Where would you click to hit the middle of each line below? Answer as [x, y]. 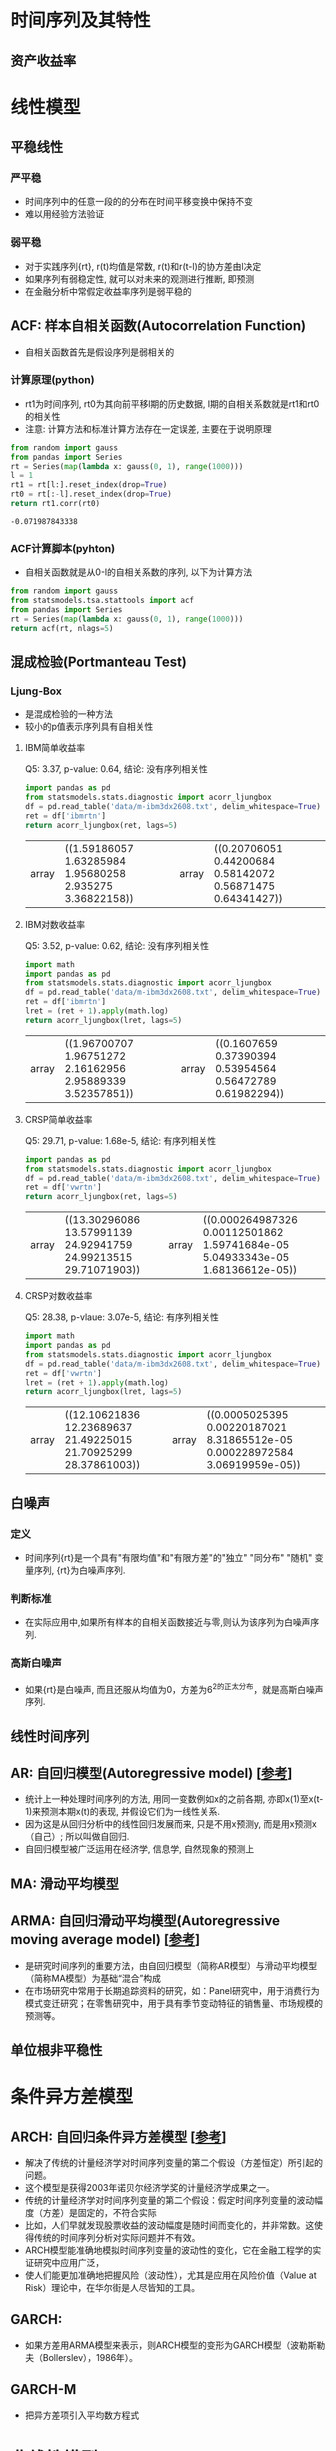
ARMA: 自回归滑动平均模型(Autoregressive [145, 1921]
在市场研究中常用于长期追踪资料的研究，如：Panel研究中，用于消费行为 [172, 1990]
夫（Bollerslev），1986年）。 [81, 2357]
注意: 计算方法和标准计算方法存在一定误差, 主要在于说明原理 [148, 428]
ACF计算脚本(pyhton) [63, 548]
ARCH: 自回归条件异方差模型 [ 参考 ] [118, 2136]
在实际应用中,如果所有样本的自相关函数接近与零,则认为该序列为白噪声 [167, 1622]
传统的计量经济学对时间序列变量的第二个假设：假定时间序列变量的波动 [169, 2200]
